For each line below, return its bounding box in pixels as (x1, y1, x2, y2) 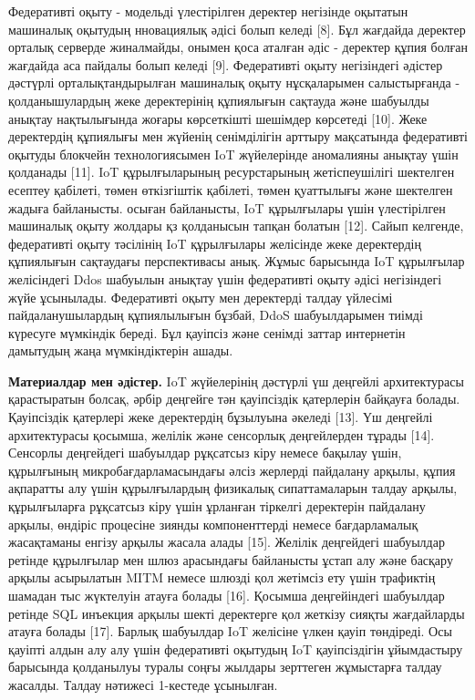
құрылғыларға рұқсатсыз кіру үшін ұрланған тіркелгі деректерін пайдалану (8, 497, 426, 516)
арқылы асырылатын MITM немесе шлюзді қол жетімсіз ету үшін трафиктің (8, 568, 436, 587)
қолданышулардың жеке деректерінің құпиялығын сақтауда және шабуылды (8, 90, 429, 109)
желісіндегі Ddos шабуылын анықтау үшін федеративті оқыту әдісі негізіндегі (8, 269, 442, 288)
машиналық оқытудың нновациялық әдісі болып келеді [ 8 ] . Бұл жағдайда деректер (8, 19, 466, 38)
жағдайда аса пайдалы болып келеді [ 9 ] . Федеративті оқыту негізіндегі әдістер (8, 55, 443, 74)
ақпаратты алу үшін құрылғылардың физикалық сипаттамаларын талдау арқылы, (8, 479, 458, 498)
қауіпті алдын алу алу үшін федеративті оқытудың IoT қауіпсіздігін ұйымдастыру (8, 639, 463, 658)
